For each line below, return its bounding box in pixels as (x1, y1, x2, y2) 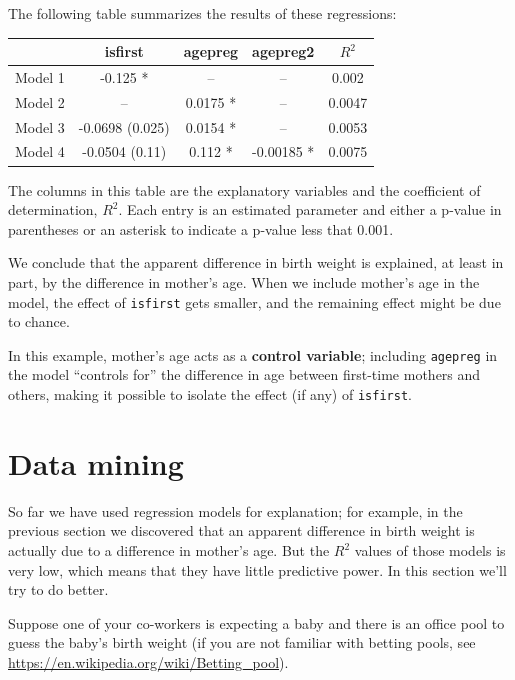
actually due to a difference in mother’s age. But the (8, 540, 330, 560)
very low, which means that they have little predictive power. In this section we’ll (8, 559, 507, 580)
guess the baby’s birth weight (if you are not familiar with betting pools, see (8, 632, 476, 653)
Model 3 (15, 116, 65, 137)
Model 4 (15, 141, 65, 162)
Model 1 (15, 66, 65, 87)
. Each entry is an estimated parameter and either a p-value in (118, 199, 502, 220)
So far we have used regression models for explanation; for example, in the (8, 500, 463, 521)
